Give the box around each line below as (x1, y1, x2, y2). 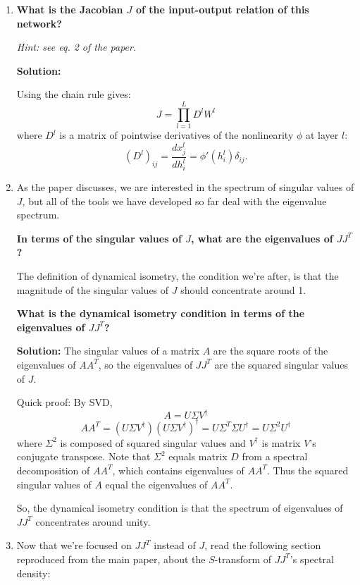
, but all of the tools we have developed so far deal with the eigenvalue (22, 193, 327, 208)
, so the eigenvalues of (98, 357, 193, 371)
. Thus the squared (266, 462, 349, 477)
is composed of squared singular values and (60, 435, 246, 450)
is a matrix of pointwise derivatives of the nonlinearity (59, 128, 294, 142)
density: (16, 565, 51, 580)
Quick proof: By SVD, (16, 395, 113, 409)
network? (16, 16, 62, 30)
